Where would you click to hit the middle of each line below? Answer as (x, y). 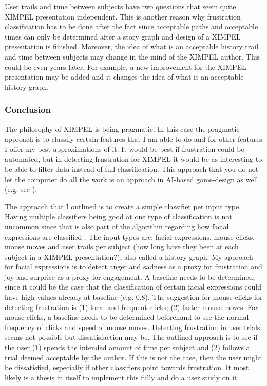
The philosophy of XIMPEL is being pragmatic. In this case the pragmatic (122, 129)
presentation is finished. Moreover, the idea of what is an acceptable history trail (132, 46)
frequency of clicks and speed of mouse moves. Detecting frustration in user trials (132, 327)
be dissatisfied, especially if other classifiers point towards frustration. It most (127, 367)
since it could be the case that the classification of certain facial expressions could (133, 287)
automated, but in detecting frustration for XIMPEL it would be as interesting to (133, 159)
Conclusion (28, 110)
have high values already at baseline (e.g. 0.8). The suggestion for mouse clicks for (134, 297)
